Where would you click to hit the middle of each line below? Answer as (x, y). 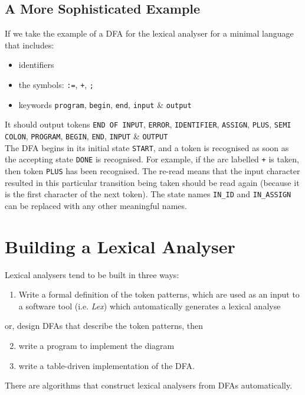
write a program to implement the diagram (96, 345)
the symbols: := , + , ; (56, 84)
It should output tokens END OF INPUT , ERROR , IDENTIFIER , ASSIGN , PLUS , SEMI (148, 124)
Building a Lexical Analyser (120, 246)
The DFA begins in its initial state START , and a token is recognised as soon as (147, 147)
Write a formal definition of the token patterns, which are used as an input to (159, 294)
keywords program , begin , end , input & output (105, 104)
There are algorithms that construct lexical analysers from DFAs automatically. (149, 385)
